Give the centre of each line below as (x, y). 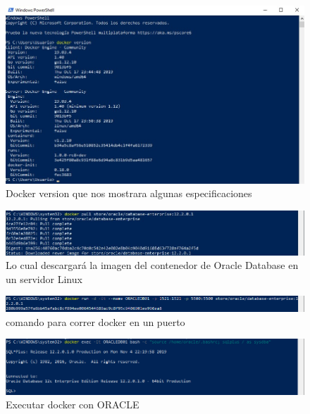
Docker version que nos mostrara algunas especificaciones (129, 193)
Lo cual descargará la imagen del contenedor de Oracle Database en (152, 265)
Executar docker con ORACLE (73, 404)
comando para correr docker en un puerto (95, 321)
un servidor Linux (44, 278)
